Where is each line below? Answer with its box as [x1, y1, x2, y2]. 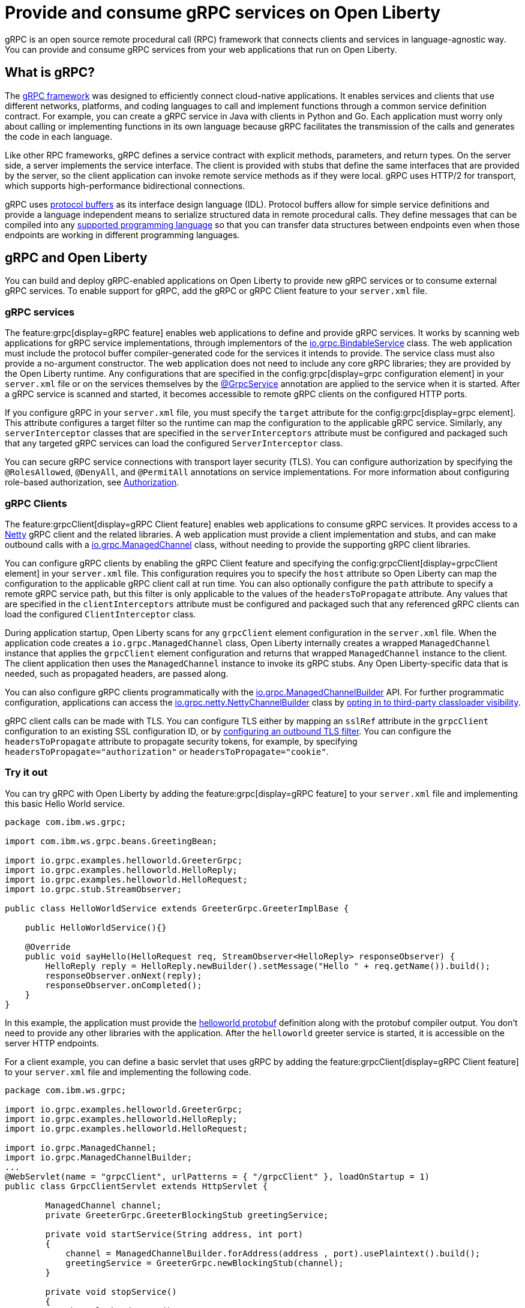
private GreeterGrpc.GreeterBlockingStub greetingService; [45, 1210, 329, 1220]
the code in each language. [5, 131, 113, 142]
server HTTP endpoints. [5, 1037, 99, 1048]
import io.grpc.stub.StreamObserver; [5, 884, 182, 894]
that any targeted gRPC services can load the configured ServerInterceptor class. [5, 438, 343, 449]
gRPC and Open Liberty [5, 250, 148, 266]
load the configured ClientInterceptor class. [5, 608, 196, 619]
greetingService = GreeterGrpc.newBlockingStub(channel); [65, 1258, 344, 1268]
